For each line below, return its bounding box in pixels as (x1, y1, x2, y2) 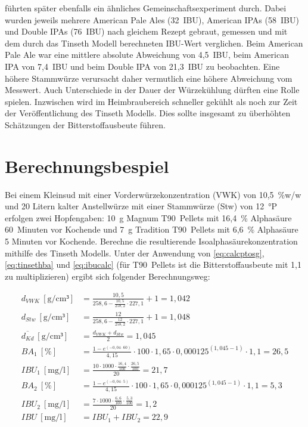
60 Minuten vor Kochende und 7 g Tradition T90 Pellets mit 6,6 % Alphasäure (5, 223, 298, 236)
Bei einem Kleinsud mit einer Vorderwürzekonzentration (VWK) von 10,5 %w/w (5, 188, 301, 200)
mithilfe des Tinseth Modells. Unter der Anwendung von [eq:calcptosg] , (5, 246, 265, 259)
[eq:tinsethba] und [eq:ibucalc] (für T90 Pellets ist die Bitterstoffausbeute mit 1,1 (5, 258, 301, 271)
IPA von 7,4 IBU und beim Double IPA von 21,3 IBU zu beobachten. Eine (5, 60, 280, 72)
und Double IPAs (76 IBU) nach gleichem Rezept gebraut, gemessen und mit (5, 25, 288, 38)
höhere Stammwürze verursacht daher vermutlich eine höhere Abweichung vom (5, 72, 293, 84)
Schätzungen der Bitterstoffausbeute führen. (5, 118, 166, 131)
